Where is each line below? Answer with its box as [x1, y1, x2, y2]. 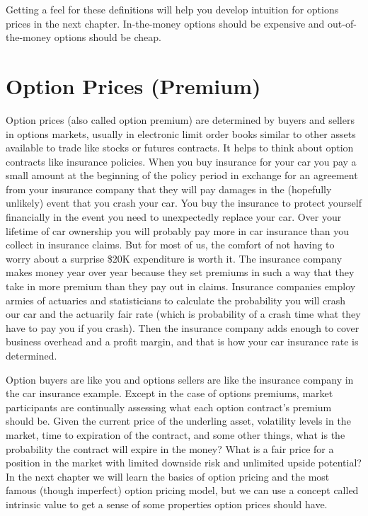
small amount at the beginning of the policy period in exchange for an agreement [6, 168, 358, 183]
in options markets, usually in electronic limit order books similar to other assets [6, 126, 356, 141]
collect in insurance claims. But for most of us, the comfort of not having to [6, 237, 335, 252]
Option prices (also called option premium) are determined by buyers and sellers [6, 112, 355, 127]
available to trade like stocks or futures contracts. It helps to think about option [6, 140, 354, 155]
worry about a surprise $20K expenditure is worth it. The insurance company [6, 251, 343, 265]
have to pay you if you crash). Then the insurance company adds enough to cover [6, 320, 360, 335]
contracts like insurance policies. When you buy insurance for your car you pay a [6, 154, 357, 168]
